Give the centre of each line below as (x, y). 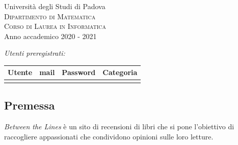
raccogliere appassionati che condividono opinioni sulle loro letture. (109, 136)
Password (79, 72)
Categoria (120, 72)
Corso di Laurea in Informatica (55, 26)
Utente (20, 72)
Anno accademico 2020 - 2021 (50, 36)
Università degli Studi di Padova (55, 6)
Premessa (30, 105)
